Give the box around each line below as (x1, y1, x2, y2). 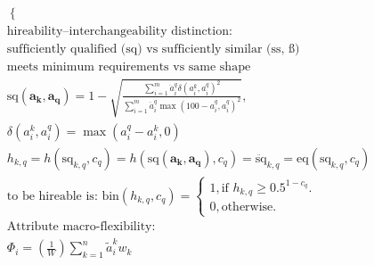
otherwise (221, 201, 273, 214)
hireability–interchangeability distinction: (6, 25, 232, 38)
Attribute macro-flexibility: (6, 220, 156, 234)
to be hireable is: (6, 189, 98, 203)
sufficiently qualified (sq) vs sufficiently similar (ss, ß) (6, 43, 300, 56)
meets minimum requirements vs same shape (6, 61, 251, 74)
